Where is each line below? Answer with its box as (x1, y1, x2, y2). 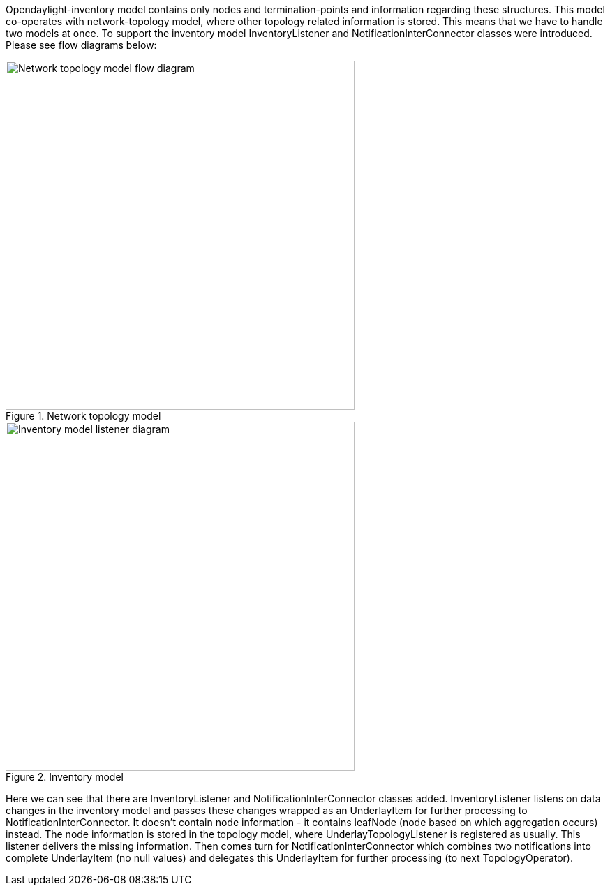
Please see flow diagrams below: (6, 39, 157, 51)
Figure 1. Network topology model (6, 410, 161, 422)
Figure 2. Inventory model (6, 771, 124, 783)
